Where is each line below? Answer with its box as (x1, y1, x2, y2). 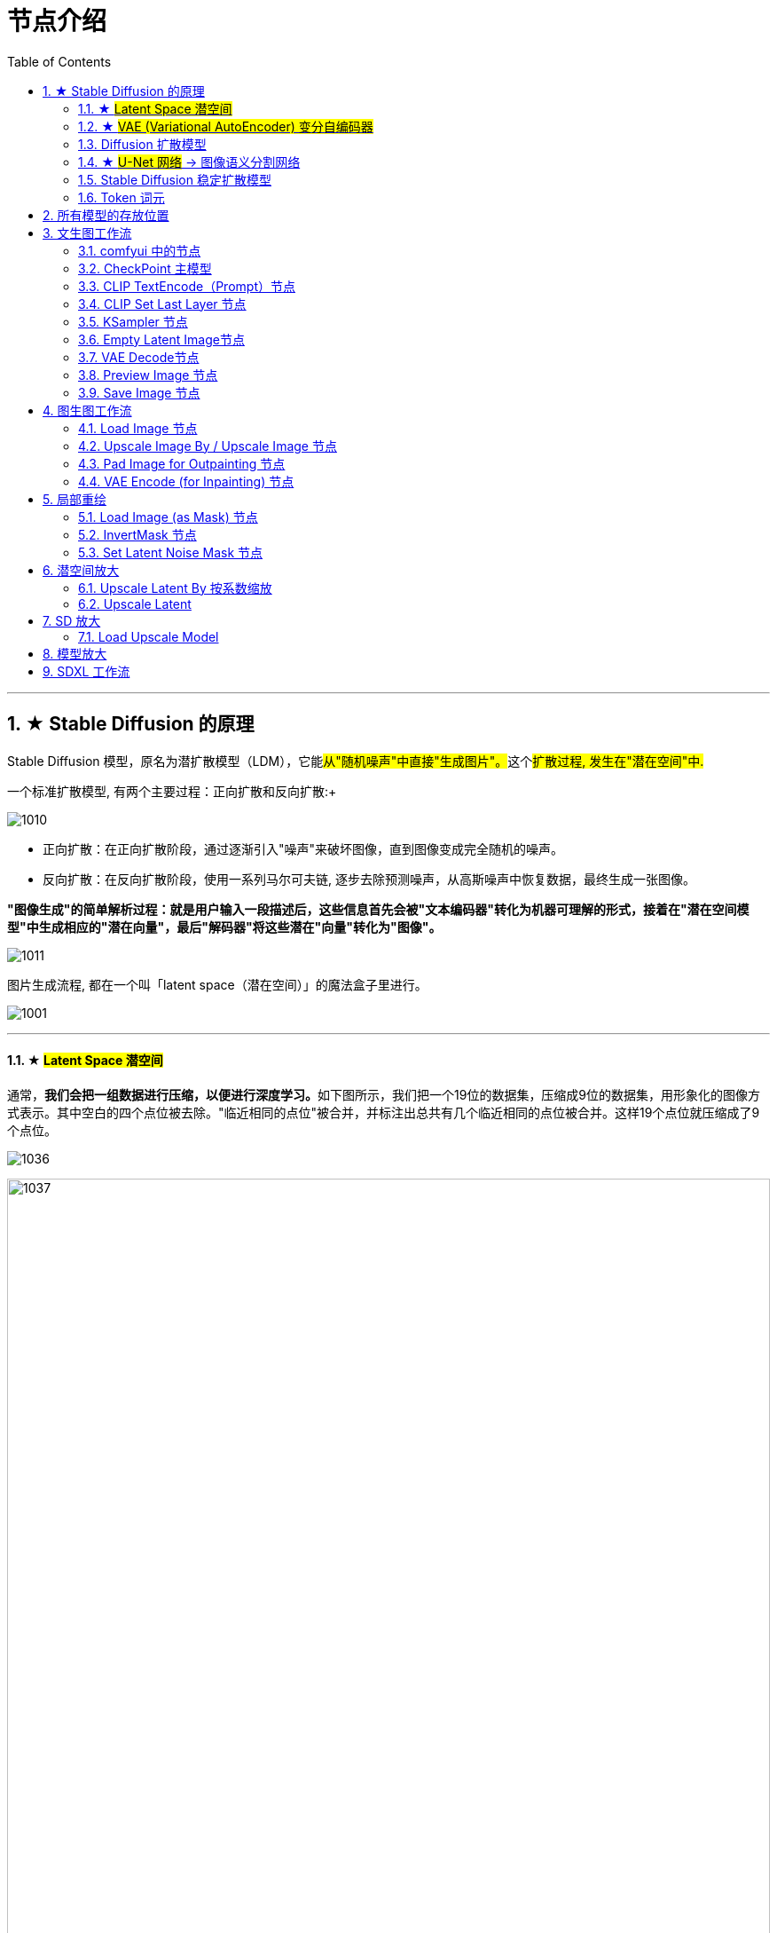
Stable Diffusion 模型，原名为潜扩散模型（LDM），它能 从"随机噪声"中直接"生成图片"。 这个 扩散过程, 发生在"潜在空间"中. (7, 753, 704, 769)
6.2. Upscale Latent (78, 596, 192, 611)
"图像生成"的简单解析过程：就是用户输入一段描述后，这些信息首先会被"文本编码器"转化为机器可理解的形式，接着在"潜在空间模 (7, 901, 750, 917)
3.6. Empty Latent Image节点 (78, 331, 245, 347)
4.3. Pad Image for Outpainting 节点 (78, 455, 286, 471)
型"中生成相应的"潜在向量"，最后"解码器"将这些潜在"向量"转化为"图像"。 (7, 919, 442, 935)
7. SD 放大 (43, 612, 101, 628)
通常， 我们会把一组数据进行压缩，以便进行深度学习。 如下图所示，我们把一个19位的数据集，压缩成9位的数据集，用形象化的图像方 (7, 1086, 761, 1102)
